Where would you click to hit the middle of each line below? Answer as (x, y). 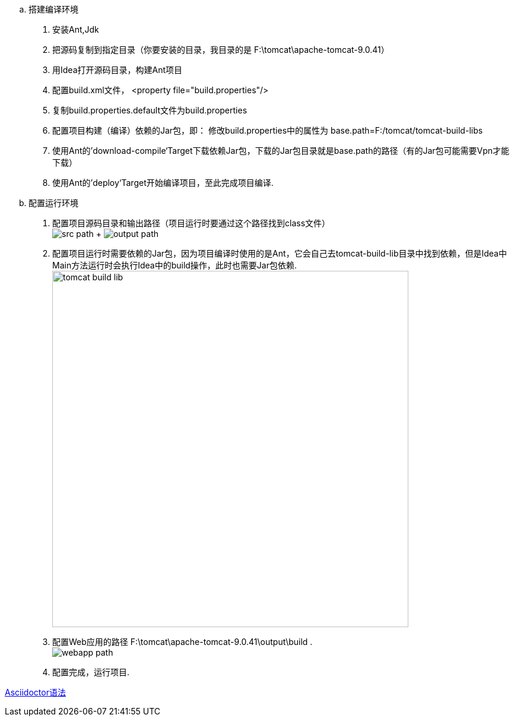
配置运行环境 (53, 203)
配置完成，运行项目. (91, 672)
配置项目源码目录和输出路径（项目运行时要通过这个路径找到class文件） (191, 223)
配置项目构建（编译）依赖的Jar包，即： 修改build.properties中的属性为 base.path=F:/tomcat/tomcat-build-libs (268, 130)
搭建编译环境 (53, 9)
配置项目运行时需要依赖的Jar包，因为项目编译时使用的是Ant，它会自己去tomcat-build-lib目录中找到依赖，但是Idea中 (280, 253)
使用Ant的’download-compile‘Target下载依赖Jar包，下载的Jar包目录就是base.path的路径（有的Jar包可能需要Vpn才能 (281, 151)
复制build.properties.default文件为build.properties (150, 110)
